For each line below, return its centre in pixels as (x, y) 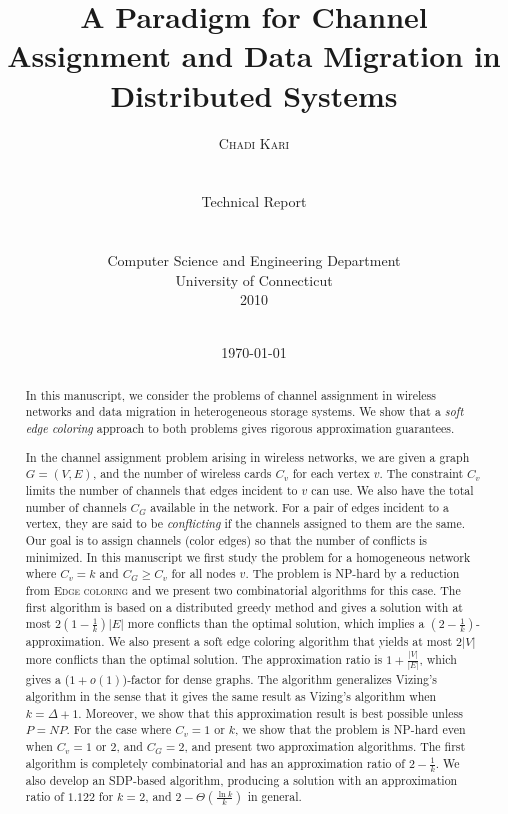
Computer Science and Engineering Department (254, 260)
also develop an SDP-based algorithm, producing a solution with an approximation (241, 779)
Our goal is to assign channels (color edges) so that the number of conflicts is (226, 539)
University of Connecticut (254, 279)
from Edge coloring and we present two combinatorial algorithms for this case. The (243, 589)
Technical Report (254, 201)
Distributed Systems (254, 94)
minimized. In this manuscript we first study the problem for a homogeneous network (248, 556)
